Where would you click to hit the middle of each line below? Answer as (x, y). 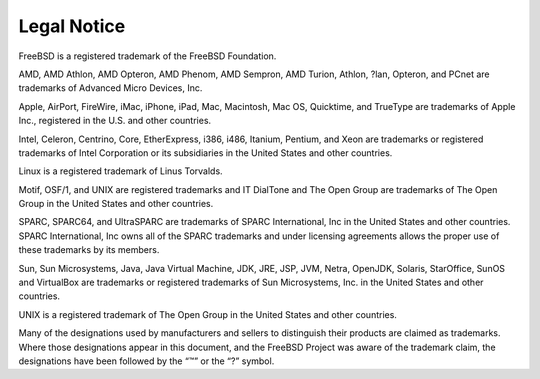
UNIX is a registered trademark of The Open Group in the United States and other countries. (207, 314)
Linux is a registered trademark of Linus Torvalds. (121, 171)
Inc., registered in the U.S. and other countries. (115, 121)
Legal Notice (72, 26)
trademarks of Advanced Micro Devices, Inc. (110, 88)
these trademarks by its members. (89, 250)
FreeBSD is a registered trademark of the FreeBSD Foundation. (147, 56)
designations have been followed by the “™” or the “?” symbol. (146, 361)
